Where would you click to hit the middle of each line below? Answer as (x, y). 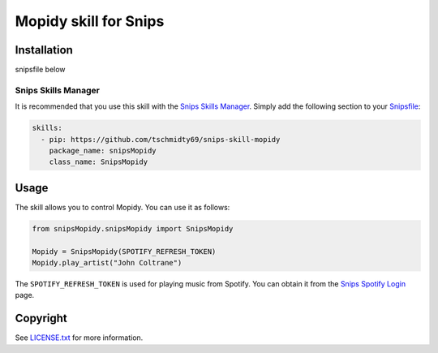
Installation (44, 50)
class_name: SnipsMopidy (99, 162)
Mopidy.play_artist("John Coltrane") (107, 263)
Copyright (41, 319)
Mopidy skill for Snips (90, 21)
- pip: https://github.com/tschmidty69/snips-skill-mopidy (161, 139)
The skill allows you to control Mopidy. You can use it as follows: (122, 207)
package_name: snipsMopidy (103, 151)
